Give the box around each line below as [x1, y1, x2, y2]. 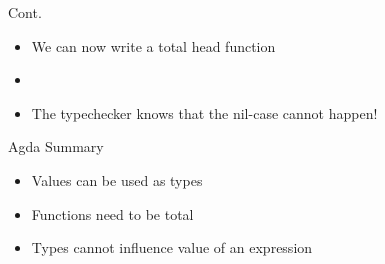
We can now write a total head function [31, 35, 276, 56]
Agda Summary [8, 136, 104, 157]
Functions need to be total [31, 203, 194, 224]
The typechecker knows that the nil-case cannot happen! [31, 102, 378, 123]
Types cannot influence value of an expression [31, 237, 313, 258]
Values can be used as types [31, 169, 203, 190]
